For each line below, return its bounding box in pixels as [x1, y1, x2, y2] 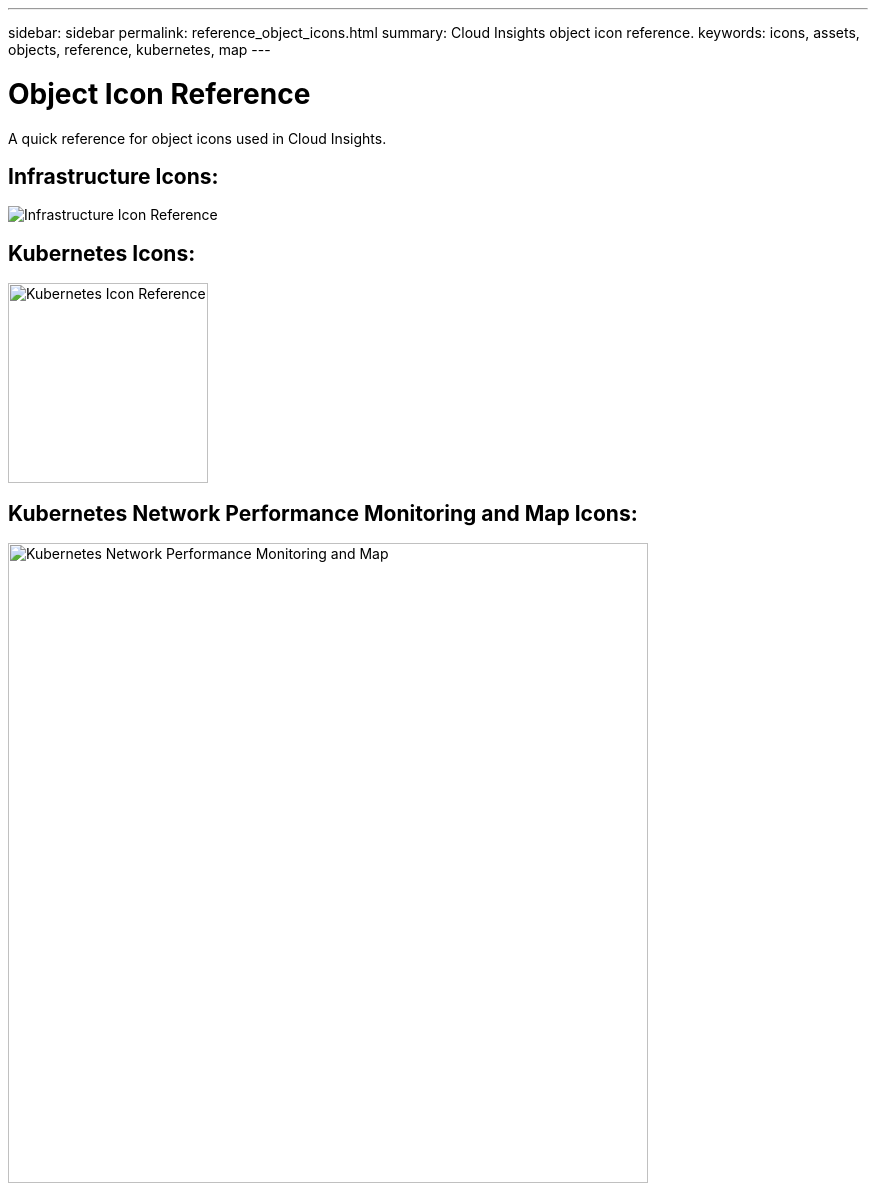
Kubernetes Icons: [8, 240, 196, 266]
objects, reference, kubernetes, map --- [8, 41, 271, 58]
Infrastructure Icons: [8, 163, 219, 189]
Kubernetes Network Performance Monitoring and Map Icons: [8, 500, 638, 526]
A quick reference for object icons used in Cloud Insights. [8, 129, 387, 147]
